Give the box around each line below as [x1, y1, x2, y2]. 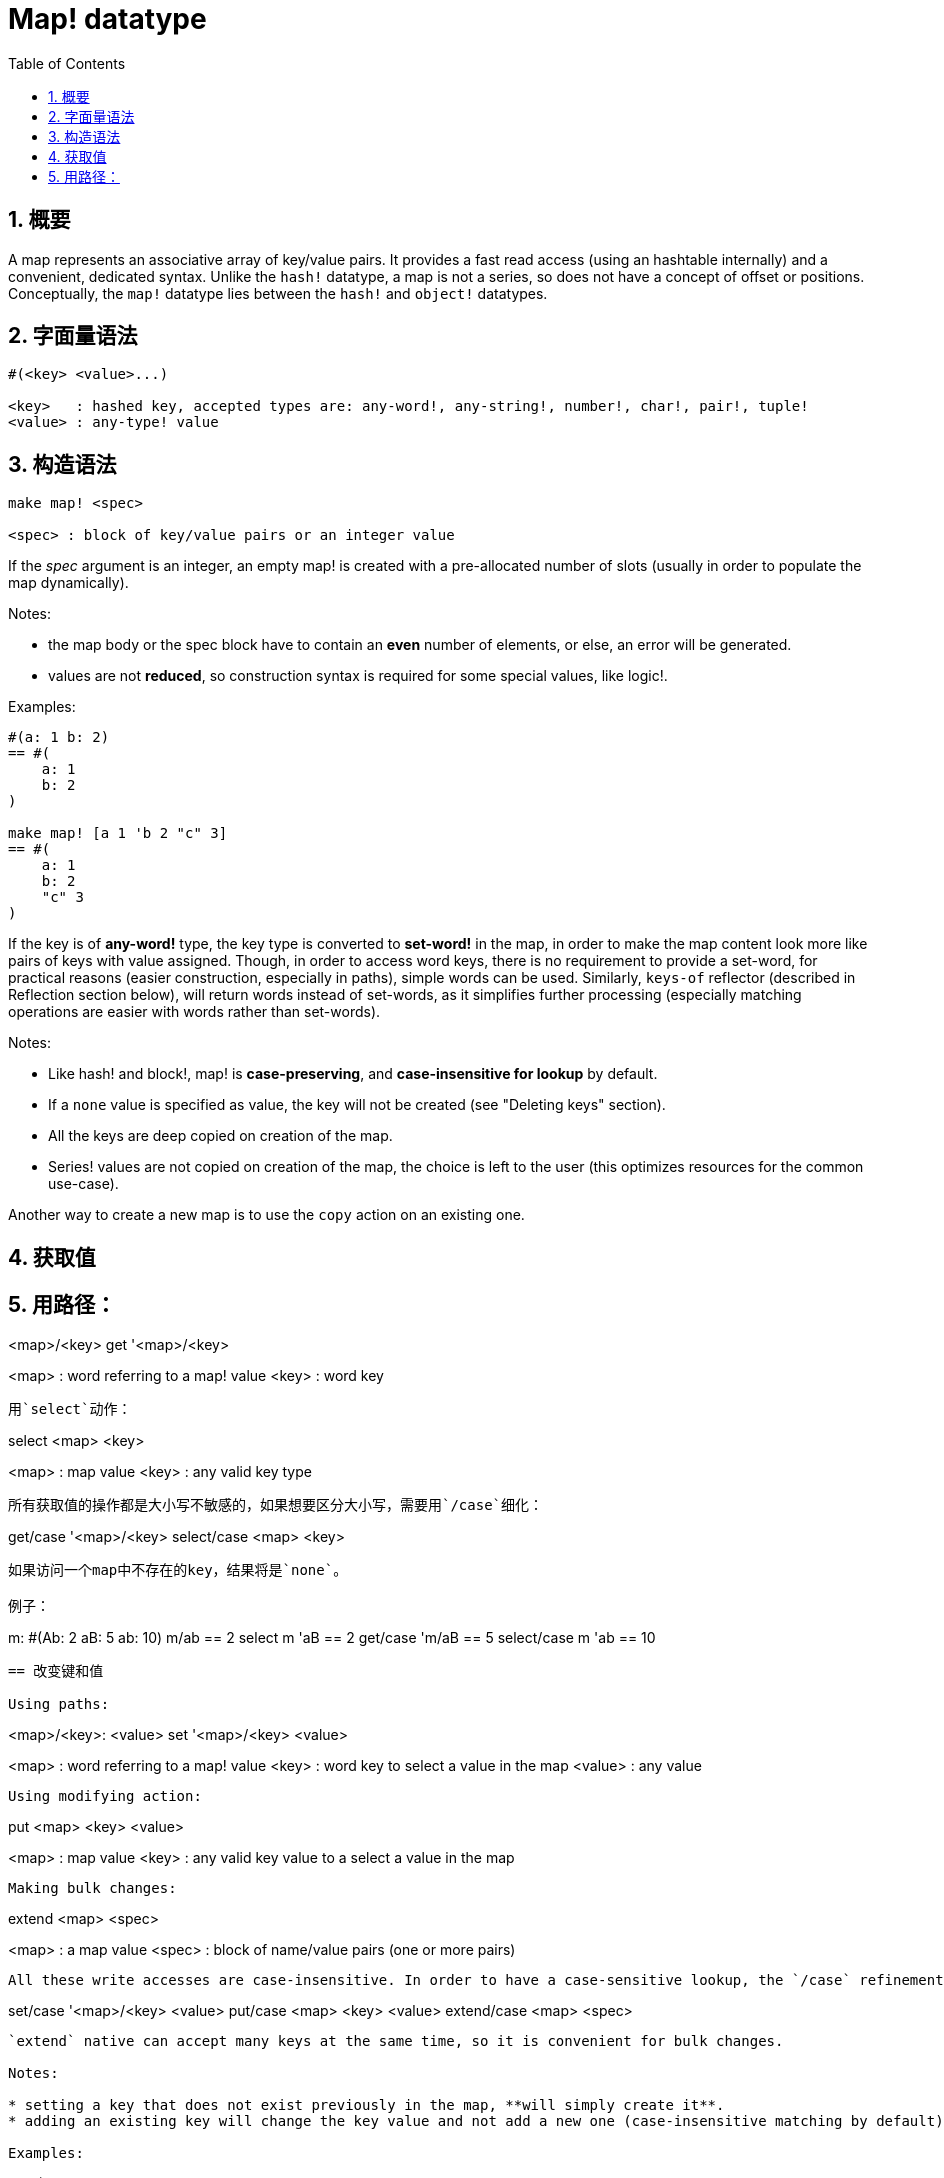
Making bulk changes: [8, 1879, 177, 1896]
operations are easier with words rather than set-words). [8, 1003, 381, 1021]
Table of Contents [8, 54, 126, 72]
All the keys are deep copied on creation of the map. [48, 1127, 393, 1145]
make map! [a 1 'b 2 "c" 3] [8, 825, 228, 842]
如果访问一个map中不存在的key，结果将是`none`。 [8, 1561, 348, 1578]
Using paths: [8, 1695, 110, 1712]
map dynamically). [8, 574, 129, 592]
